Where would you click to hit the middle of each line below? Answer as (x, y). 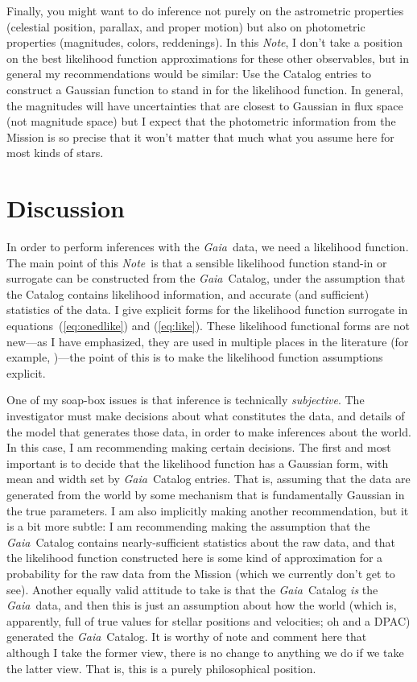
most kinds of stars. (55, 153)
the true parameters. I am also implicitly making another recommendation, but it (208, 510)
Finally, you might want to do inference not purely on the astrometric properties (205, 10)
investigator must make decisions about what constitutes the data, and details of (206, 415)
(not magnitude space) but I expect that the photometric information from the (201, 121)
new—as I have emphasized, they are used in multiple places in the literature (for (208, 341)
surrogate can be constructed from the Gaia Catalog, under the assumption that (206, 278)
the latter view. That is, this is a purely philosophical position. (161, 668)
